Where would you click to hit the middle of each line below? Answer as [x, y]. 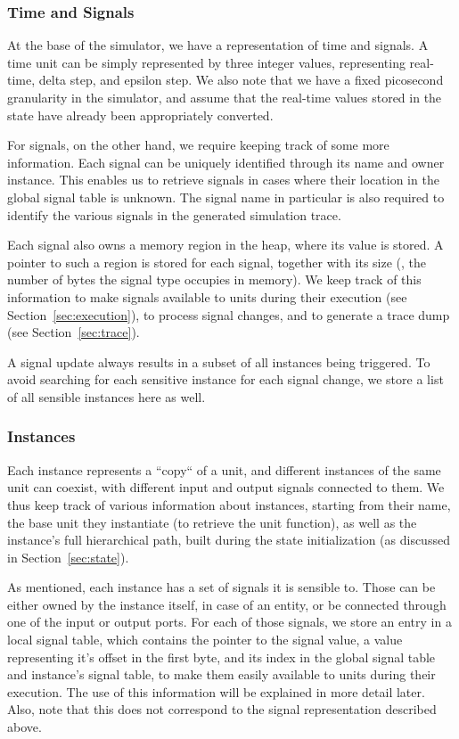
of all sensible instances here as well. [107, 396]
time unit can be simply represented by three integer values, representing [206, 62]
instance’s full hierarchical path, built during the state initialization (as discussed [229, 540]
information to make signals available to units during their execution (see [207, 296]
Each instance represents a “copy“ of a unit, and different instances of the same [224, 469]
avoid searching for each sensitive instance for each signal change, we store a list [225, 379]
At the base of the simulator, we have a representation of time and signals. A [218, 45]
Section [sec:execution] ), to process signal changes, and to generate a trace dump [229, 314]
